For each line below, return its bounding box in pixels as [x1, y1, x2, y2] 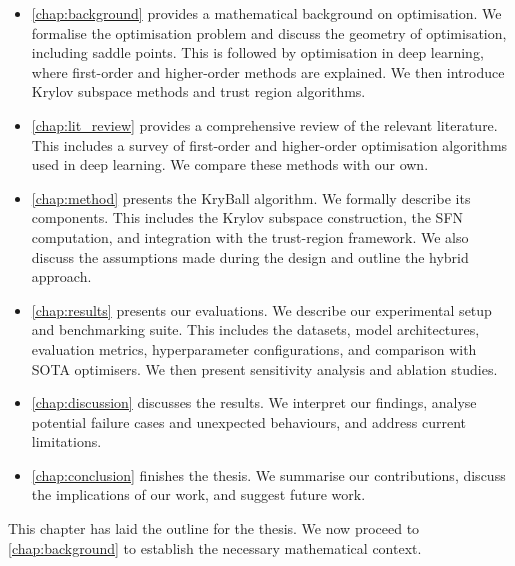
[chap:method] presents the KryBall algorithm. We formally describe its [31, 187, 471, 208]
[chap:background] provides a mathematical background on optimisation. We [31, 3, 502, 23]
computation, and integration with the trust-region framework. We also [31, 226, 469, 247]
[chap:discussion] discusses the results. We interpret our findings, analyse [31, 392, 477, 413]
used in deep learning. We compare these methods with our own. [31, 154, 429, 175]
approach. [31, 266, 92, 287]
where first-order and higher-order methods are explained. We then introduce [31, 61, 505, 82]
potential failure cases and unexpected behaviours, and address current [31, 411, 467, 432]
